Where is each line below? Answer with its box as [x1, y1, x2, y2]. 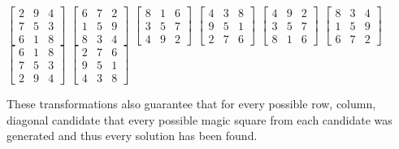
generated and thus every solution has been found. [7, 127, 258, 144]
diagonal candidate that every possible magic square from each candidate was [7, 111, 392, 128]
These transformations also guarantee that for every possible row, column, [7, 95, 376, 112]
